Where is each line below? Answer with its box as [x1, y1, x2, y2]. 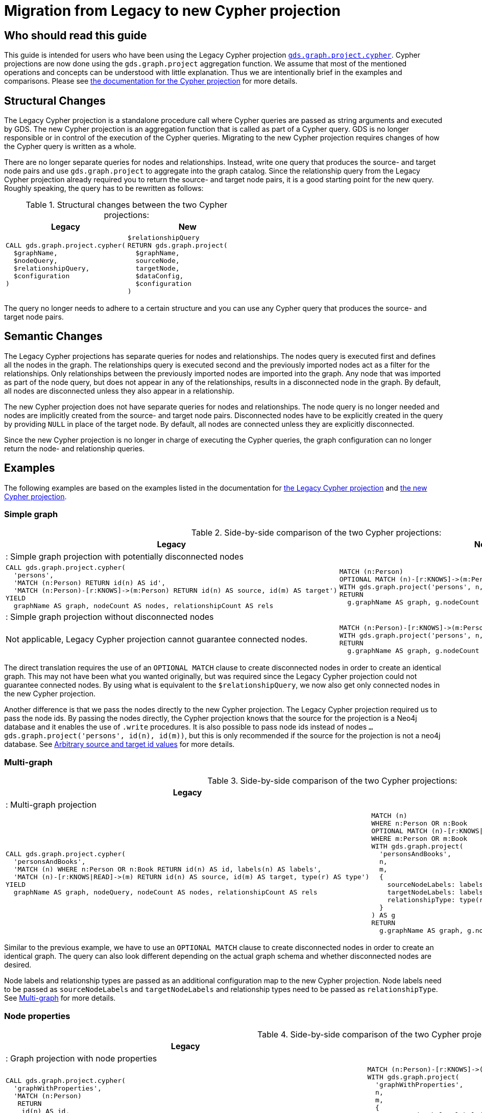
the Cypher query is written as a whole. [4, 142, 136, 151]
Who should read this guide [4, 29, 147, 42]
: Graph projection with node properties [6, 1053, 157, 1063]
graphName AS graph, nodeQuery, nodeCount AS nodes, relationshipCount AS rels [13, 888, 318, 897]
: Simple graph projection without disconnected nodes [6, 612, 214, 622]
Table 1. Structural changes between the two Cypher [26, 200, 228, 210]
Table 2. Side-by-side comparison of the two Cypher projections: [191, 527, 442, 538]
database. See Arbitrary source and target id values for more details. [4, 740, 235, 749]
